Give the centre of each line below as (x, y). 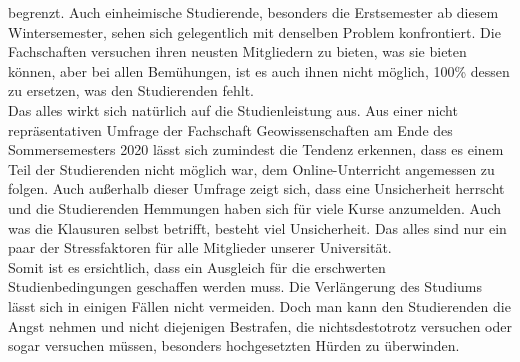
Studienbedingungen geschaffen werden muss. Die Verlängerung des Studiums (245, 286)
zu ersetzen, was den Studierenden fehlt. (131, 90)
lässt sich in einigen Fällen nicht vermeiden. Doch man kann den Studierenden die (259, 305)
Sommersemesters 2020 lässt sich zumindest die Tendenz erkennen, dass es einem (256, 149)
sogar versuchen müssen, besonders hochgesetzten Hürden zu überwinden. (234, 345)
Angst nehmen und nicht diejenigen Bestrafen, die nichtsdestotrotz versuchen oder (260, 325)
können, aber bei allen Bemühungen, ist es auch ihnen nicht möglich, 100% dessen (259, 70)
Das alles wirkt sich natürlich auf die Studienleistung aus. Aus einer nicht (233, 109)
